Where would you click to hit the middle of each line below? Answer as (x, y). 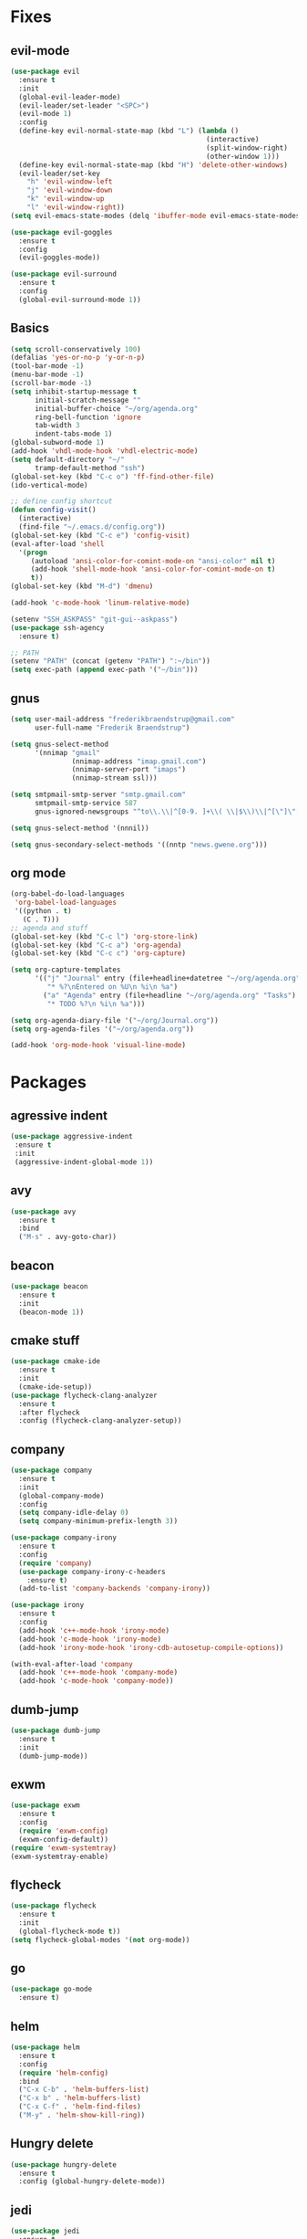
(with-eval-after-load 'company (72, 1664)
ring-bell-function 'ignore (88, 417)
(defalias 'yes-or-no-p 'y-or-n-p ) (78, 358)
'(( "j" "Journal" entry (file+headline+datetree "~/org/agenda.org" (167, 979)
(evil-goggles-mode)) (60, 258)
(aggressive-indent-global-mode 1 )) (84, 1162)
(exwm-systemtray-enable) (59, 1856)
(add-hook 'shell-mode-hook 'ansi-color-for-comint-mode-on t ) (153, 569)
